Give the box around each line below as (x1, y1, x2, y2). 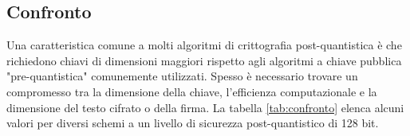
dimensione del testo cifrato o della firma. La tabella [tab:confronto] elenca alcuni (6, 99, 404, 115)
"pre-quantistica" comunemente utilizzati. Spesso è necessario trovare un (6, 68, 358, 84)
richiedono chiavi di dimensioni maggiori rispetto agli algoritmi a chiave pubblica (6, 52, 402, 68)
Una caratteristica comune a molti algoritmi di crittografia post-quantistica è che (6, 37, 402, 53)
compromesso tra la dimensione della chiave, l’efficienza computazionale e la (6, 83, 377, 99)
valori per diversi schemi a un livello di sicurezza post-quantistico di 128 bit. (6, 115, 379, 131)
